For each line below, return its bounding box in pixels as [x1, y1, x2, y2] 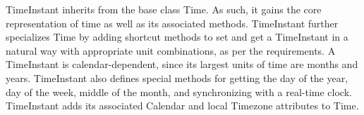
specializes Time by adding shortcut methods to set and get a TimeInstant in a [6, 29, 348, 44]
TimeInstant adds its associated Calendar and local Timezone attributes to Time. [6, 98, 359, 113]
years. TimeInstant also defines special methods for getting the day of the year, [6, 70, 348, 85]
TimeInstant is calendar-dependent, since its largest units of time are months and [6, 57, 358, 72]
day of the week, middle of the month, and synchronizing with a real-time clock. [6, 84, 352, 99]
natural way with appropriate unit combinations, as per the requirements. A [6, 43, 336, 57]
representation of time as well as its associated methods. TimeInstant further [6, 15, 339, 30]
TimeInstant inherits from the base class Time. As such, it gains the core [6, 2, 322, 16]
